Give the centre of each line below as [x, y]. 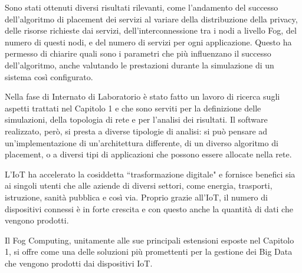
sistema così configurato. [49, 76]
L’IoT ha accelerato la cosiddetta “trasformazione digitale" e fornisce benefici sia [150, 174]
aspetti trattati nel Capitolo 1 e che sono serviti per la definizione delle [133, 108]
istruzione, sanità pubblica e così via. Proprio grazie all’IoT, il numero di [136, 197]
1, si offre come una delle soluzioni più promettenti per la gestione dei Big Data [149, 251]
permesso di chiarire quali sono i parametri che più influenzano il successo [138, 53]
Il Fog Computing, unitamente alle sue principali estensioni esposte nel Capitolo [150, 240]
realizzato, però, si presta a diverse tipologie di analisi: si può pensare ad [136, 131]
